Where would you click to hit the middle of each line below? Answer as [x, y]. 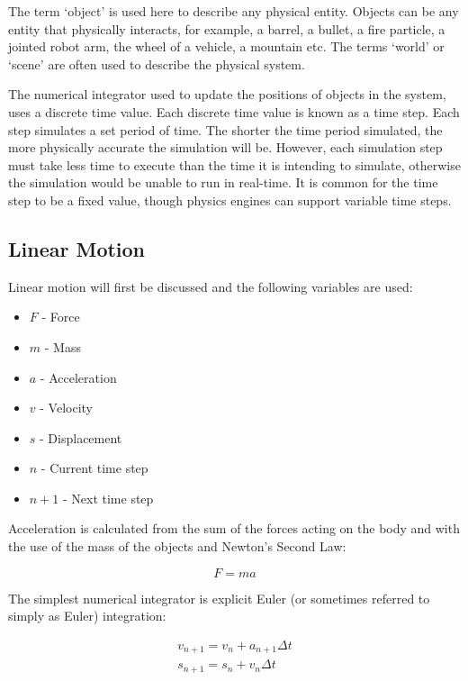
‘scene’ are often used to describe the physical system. [157, 64]
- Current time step [94, 468]
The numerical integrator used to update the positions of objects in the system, [227, 94]
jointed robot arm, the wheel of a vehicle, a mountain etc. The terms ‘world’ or [226, 46]
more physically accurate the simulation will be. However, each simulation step [225, 147]
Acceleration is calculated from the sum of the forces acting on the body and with [234, 528]
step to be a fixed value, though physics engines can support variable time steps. [230, 200]
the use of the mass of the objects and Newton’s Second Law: [177, 546]
